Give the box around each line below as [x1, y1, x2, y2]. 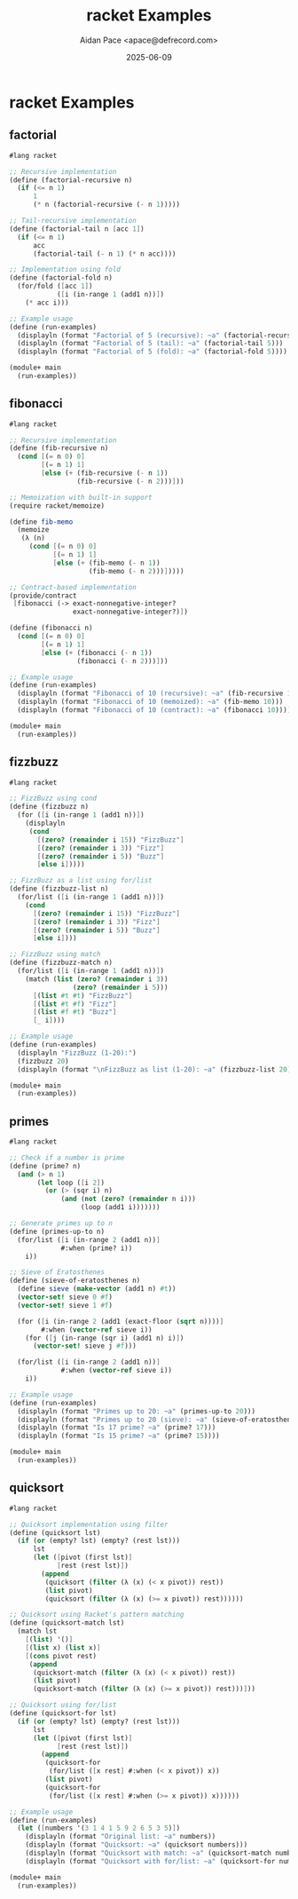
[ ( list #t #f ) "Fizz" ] [32, 1000, 117, 1009]
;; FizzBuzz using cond [9, 794, 98, 803]
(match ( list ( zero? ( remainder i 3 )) [25, 974, 169, 984]
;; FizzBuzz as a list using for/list [9, 876, 153, 885]
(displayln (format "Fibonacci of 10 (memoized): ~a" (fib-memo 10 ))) [17, 698, 284, 707]
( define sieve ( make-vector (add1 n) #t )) [17, 1285, 176, 1294]
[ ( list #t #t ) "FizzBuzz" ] [32, 991, 133, 1000]
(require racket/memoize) [9, 501, 105, 510]
